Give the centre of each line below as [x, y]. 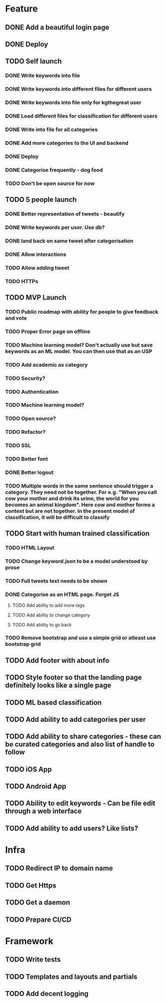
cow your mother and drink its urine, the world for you [72, 498]
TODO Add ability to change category [51, 615]
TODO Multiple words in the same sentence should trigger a [79, 486]
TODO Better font [27, 459]
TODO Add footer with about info [57, 660]
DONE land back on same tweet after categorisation [69, 240]
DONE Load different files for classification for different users [81, 116]
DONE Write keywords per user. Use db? [55, 227]
